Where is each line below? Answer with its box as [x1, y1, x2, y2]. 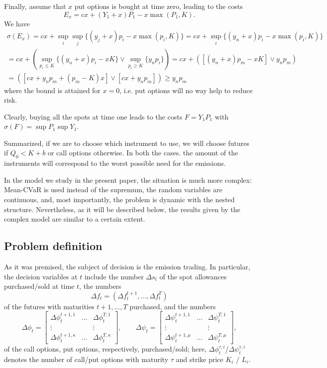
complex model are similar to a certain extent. [4, 214, 145, 224]
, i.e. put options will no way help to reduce [119, 85, 253, 95]
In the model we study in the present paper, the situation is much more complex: [4, 174, 252, 185]
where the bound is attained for [4, 85, 101, 95]
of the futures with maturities [4, 301, 95, 311]
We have [4, 18, 30, 28]
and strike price [176, 354, 223, 364]
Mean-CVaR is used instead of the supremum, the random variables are [4, 184, 222, 195]
